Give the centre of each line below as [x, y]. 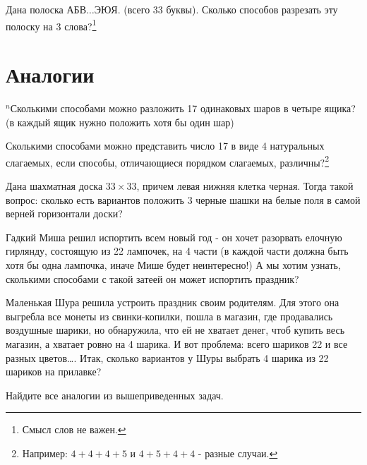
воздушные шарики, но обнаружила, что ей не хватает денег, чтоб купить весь [175, 330]
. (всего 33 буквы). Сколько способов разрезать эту [228, 9]
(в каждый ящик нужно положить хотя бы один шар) [120, 122]
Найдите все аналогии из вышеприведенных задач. [115, 395]
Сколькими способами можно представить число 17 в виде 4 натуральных [165, 146]
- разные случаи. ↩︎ [238, 453]
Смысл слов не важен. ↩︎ [74, 429]
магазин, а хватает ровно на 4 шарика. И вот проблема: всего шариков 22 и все [177, 343]
